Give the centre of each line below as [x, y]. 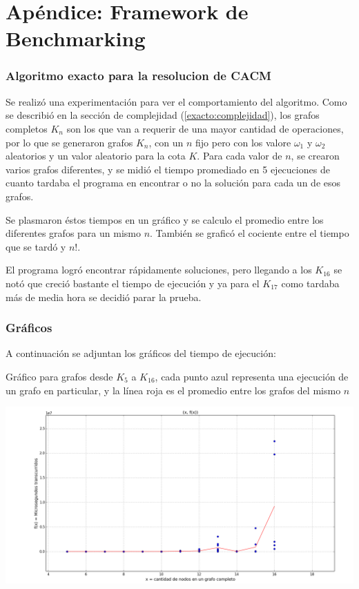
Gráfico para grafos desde [59, 376]
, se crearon [315, 156]
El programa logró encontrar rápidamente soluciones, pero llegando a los [159, 270]
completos [27, 128]
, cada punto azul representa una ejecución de [252, 376]
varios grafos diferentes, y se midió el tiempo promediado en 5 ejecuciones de [168, 169]
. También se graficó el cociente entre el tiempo [250, 233]
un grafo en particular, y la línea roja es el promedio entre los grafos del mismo [173, 390]
